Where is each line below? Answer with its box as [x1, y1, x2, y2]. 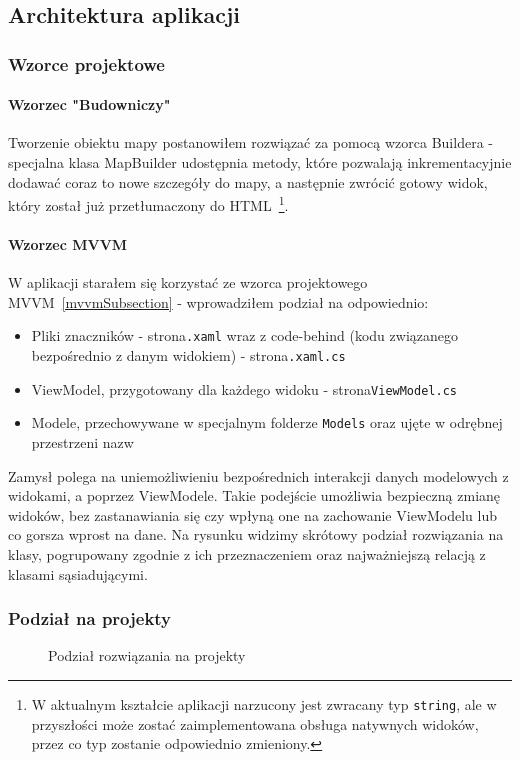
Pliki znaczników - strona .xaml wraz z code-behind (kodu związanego [31, 325, 458, 346]
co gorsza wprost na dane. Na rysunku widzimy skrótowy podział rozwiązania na [8, 524, 504, 545]
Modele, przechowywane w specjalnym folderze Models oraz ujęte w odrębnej [31, 412, 503, 433]
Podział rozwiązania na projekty [48, 645, 246, 666]
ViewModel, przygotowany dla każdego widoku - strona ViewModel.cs [31, 378, 457, 399]
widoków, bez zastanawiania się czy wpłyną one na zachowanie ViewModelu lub [8, 504, 497, 525]
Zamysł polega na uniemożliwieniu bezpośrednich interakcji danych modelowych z [8, 465, 509, 486]
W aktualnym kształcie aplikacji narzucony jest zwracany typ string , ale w [31, 694, 497, 715]
